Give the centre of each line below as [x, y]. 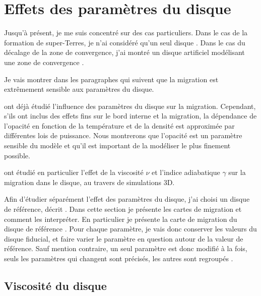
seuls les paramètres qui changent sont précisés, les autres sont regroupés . [119, 258]
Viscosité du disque [55, 285]
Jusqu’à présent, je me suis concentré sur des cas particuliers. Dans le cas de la [126, 33]
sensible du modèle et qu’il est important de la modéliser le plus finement [117, 145]
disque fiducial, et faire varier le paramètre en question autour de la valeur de [124, 238]
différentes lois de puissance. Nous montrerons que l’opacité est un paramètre [123, 135]
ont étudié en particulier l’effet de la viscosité [74, 172]
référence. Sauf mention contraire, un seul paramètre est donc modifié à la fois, [126, 248]
